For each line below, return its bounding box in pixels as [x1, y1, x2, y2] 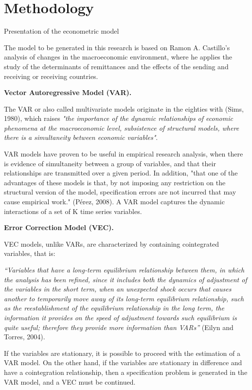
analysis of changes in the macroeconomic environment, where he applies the [4, 52, 232, 62]
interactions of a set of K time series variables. [4, 206, 142, 216]
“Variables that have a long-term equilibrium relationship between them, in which [4, 265, 245, 274]
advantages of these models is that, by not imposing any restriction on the [4, 177, 226, 187]
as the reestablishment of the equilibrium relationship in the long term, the [4, 303, 225, 313]
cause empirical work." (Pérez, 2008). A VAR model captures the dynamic [4, 196, 225, 207]
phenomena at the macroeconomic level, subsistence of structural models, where [4, 122, 239, 133]
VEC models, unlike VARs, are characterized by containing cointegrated [4, 238, 219, 249]
